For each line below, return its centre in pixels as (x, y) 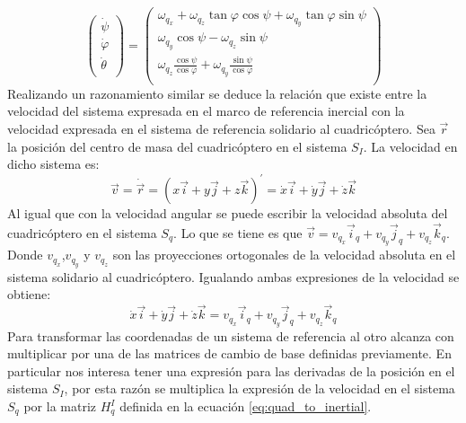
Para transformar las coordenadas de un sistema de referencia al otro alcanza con (231, 335)
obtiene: (29, 294)
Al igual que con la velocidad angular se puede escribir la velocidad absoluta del (228, 213)
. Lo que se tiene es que (238, 233)
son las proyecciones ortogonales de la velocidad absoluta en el (284, 255)
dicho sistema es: (53, 164)
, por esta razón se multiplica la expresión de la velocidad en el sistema (259, 388)
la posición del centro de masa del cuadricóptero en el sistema (177, 146)
